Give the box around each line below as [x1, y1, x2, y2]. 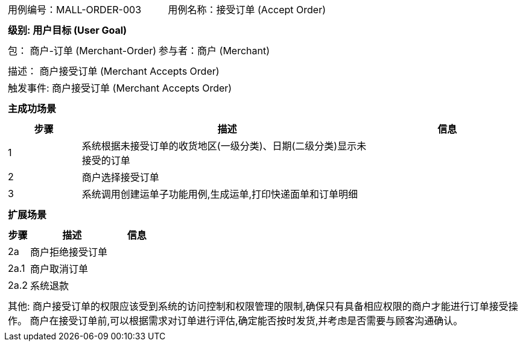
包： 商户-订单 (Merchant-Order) [8, 45, 157, 57]
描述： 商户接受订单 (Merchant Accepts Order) [8, 65, 220, 77]
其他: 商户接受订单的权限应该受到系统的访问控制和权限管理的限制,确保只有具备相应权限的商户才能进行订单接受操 [8, 300, 518, 312]
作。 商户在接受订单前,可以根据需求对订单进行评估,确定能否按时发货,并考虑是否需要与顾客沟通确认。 [8, 315, 463, 327]
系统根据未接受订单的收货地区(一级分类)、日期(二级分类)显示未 [81, 140, 367, 152]
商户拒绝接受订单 [30, 246, 108, 258]
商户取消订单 [30, 263, 89, 275]
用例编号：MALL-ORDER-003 [8, 4, 142, 16]
